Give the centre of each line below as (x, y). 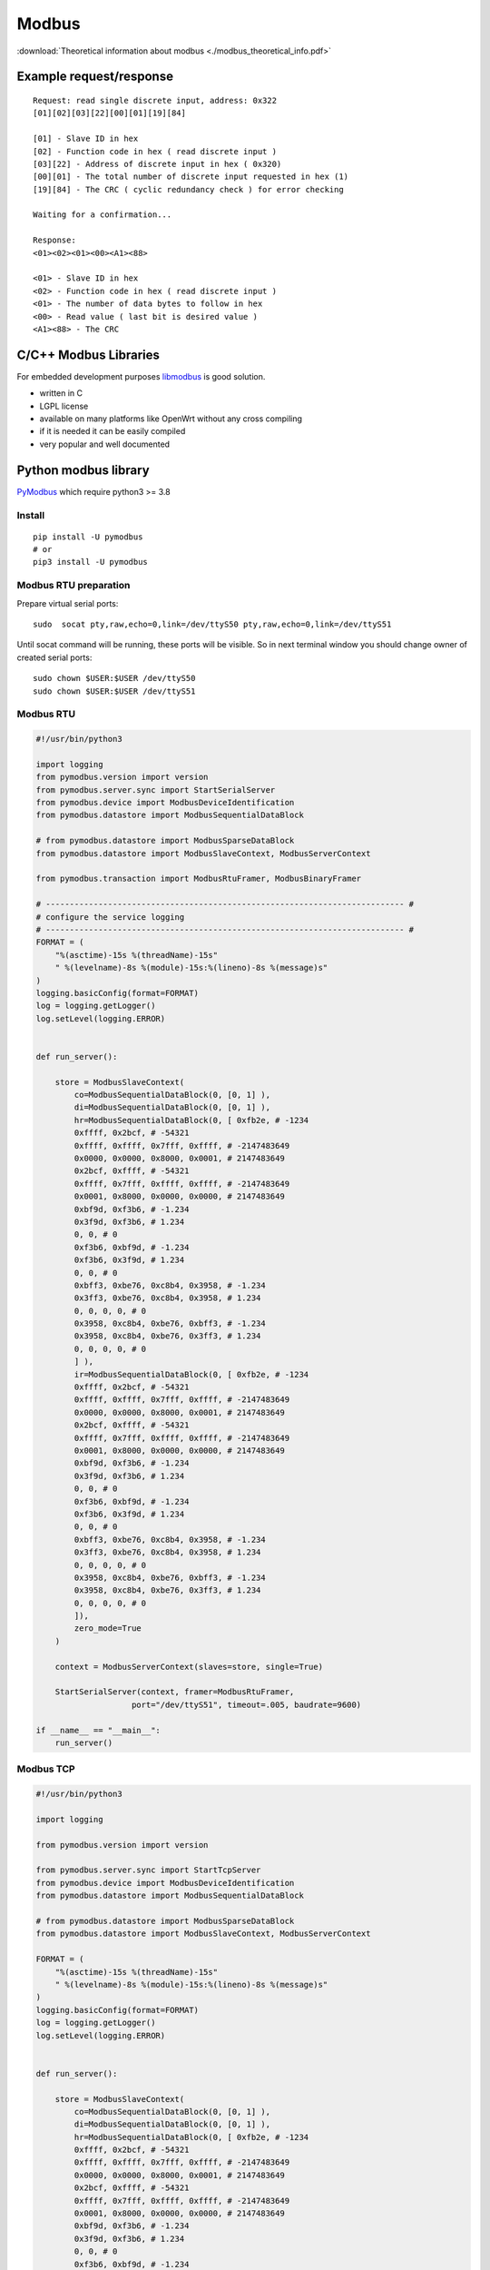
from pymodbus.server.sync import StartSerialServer (156, 790)
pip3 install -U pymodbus (91, 562)
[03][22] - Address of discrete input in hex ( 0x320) (157, 164)
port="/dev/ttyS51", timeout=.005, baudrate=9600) (247, 1704)
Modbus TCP (46, 1769)
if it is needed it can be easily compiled (113, 431)
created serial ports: (54, 657)
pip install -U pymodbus (88, 537)
